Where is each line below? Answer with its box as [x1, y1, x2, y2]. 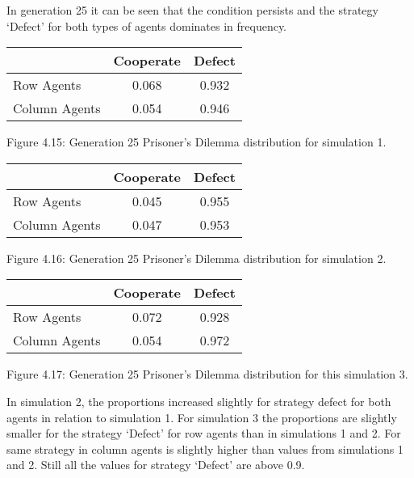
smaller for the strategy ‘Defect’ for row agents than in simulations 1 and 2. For [6, 425, 401, 442]
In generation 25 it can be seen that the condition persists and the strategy [6, 2, 378, 18]
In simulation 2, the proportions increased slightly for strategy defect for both [6, 392, 391, 409]
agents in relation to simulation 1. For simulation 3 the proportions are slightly [6, 408, 397, 425]
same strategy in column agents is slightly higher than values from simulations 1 [6, 440, 404, 457]
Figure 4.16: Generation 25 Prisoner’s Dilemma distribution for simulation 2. [6, 249, 387, 266]
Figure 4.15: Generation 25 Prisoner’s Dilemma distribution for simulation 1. [6, 133, 387, 150]
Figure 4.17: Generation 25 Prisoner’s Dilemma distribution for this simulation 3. [6, 366, 408, 383]
